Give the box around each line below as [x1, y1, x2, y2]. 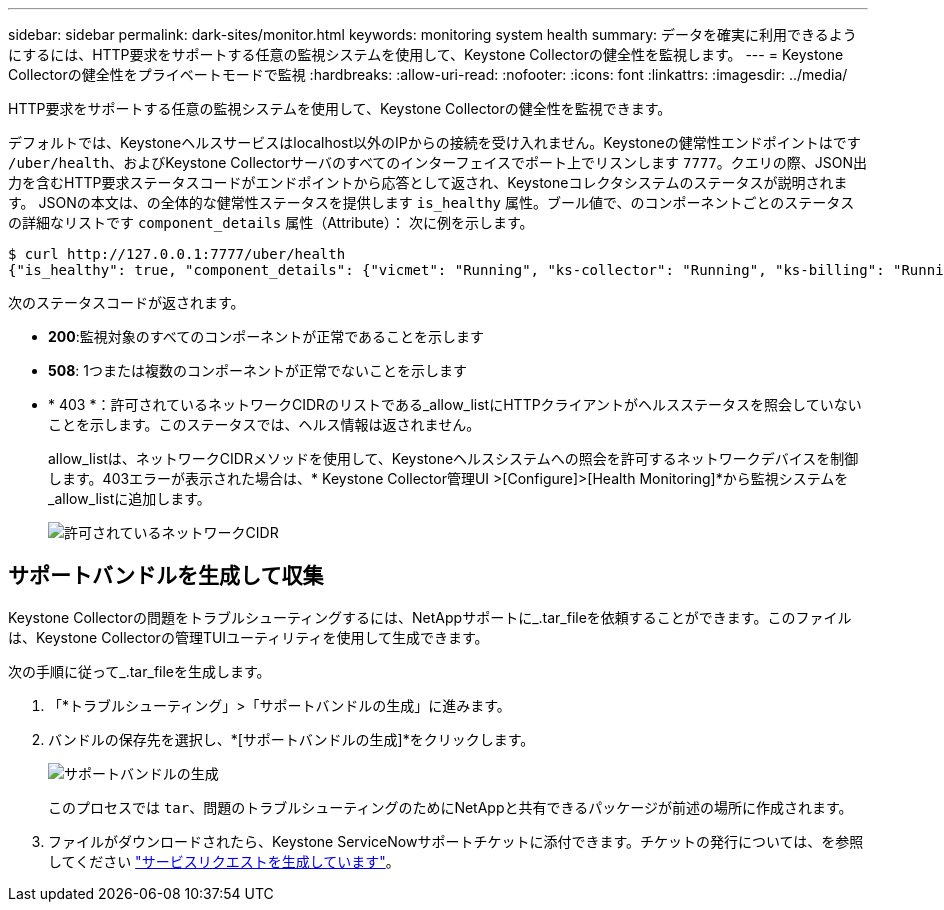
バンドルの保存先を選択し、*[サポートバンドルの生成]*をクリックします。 [48, 730, 535, 748]
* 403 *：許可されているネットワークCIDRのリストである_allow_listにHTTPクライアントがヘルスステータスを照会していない [48, 396, 862, 413]
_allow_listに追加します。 [48, 490, 211, 507]
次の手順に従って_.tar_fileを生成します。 [8, 662, 271, 680]
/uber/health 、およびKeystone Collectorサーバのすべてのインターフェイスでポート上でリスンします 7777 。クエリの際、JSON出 [8, 154, 867, 171]
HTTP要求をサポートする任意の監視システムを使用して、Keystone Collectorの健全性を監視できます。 [8, 100, 672, 117]
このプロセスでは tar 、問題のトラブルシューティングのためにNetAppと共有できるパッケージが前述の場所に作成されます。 [48, 798, 853, 816]
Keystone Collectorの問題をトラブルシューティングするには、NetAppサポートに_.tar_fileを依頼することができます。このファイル [8, 608, 852, 626]
